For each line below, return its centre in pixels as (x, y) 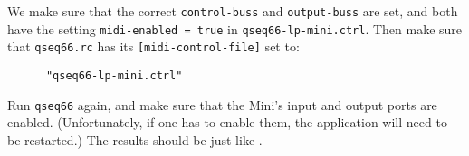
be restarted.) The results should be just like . (135, 139)
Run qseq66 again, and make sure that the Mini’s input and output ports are (222, 104)
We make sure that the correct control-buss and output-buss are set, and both (233, 11)
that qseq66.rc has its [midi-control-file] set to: (153, 46)
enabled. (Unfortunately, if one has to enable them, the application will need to (227, 122)
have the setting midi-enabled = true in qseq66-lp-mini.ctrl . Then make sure (235, 28)
